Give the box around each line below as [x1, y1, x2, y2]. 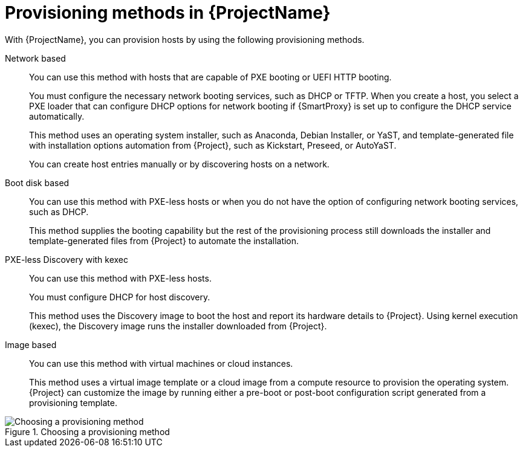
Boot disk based [5, 177, 70, 188]
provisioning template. [29, 397, 117, 408]
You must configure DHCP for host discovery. [29, 291, 210, 302]
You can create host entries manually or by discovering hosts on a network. [29, 158, 330, 169]
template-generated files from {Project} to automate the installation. [29, 235, 299, 246]
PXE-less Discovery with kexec [5, 254, 129, 265]
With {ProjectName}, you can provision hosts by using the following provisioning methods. [5, 34, 365, 45]
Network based [5, 53, 66, 63]
